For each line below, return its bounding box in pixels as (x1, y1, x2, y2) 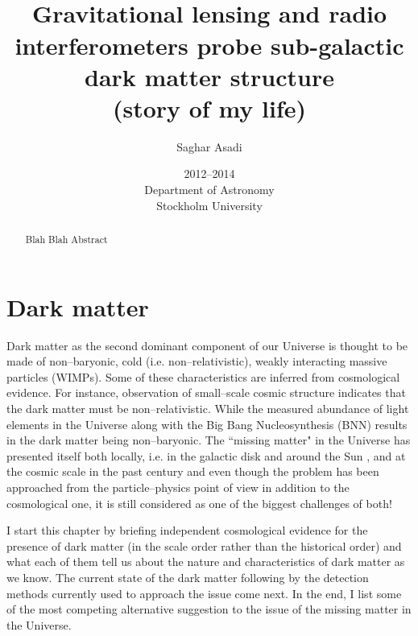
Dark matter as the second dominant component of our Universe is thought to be (6, 337, 408, 353)
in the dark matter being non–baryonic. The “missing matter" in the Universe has (6, 432, 411, 448)
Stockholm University (156, 196, 263, 213)
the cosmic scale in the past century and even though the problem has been (6, 463, 379, 480)
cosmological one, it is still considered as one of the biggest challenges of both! (6, 494, 392, 511)
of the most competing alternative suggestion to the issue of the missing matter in (6, 601, 412, 617)
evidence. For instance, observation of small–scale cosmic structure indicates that (6, 384, 406, 401)
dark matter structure (85, 60, 334, 93)
